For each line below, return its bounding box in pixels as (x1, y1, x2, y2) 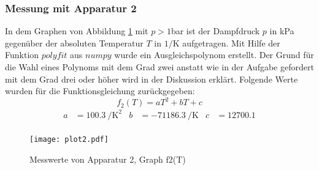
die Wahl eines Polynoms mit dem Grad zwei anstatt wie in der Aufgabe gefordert (5, 61, 314, 73)
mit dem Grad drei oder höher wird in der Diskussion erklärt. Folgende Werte (5, 72, 298, 85)
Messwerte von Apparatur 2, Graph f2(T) (29, 152, 186, 165)
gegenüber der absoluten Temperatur (5, 36, 144, 49)
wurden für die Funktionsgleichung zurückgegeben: (5, 84, 195, 97)
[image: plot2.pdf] (29, 135, 109, 144)
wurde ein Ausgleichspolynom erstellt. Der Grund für (114, 48, 314, 61)
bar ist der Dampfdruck (171, 24, 260, 37)
